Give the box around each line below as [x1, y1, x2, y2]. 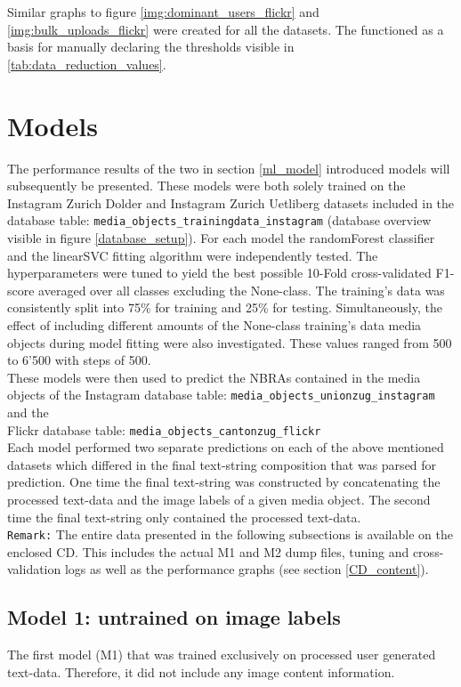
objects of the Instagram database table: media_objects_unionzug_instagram [7, 385, 435, 404]
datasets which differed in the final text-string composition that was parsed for [7, 455, 437, 473]
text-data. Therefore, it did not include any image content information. [7, 662, 395, 681]
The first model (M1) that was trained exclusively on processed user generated [7, 645, 436, 664]
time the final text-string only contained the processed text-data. [7, 507, 361, 526]
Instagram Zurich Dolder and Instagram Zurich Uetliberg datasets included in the [7, 193, 455, 212]
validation [7, 560, 61, 578]
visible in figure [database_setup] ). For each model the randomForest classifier [7, 228, 435, 247]
